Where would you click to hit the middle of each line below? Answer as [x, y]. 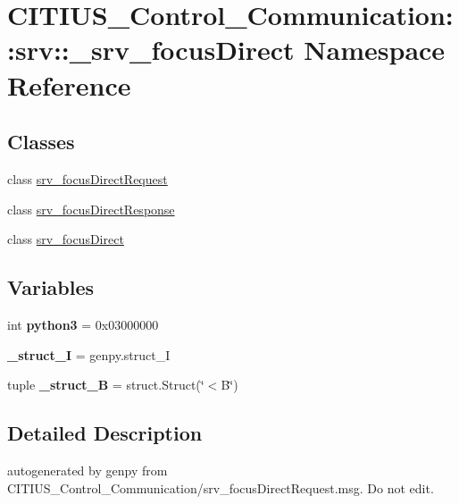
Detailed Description [105, 433]
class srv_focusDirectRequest [88, 178]
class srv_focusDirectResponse [91, 209]
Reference [69, 84]
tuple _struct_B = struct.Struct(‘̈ [106, 385]
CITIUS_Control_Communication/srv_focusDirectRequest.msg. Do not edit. [221, 487]
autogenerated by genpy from [88, 470]
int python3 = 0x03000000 [83, 324]
